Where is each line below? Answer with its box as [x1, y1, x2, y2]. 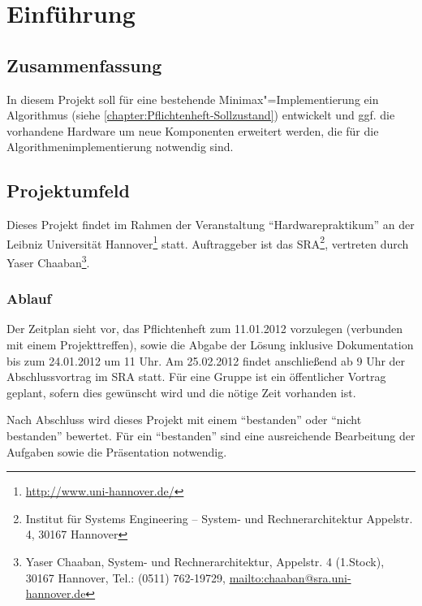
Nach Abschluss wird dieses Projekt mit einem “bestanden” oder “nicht [6, 411, 362, 428]
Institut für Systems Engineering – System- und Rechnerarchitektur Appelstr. [25, 509, 413, 526]
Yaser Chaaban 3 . [6, 252, 90, 271]
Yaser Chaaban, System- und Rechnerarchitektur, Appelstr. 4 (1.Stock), [25, 553, 385, 569]
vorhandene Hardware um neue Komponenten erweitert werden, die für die [6, 122, 379, 139]
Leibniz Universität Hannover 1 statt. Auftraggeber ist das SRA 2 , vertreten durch [6, 232, 409, 252]
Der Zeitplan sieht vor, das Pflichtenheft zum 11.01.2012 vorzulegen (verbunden [6, 320, 403, 337]
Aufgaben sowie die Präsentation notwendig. [6, 443, 227, 460]
